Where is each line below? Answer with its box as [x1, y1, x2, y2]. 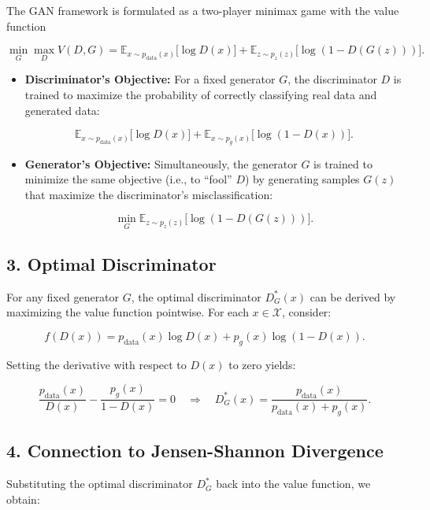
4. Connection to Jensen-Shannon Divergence [6, 438, 384, 463]
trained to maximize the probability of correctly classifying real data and [24, 87, 377, 102]
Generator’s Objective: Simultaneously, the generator [24, 155, 298, 172]
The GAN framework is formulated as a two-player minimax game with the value [6, 2, 399, 18]
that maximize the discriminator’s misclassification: [24, 186, 273, 202]
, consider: [281, 304, 332, 320]
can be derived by [310, 288, 396, 305]
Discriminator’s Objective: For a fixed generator [24, 71, 276, 87]
